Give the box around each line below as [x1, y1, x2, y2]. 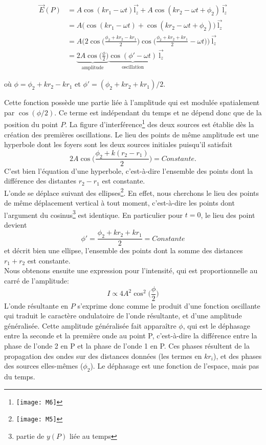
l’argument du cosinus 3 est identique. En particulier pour [4, 208, 183, 220]
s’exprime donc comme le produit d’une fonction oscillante [77, 300, 260, 311]
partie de [16, 430, 45, 441]
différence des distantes [4, 175, 77, 186]
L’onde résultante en [4, 300, 69, 311]
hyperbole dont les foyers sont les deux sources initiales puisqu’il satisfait [4, 139, 233, 150]
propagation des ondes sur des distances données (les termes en [4, 350, 202, 361]
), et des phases [213, 350, 262, 361]
